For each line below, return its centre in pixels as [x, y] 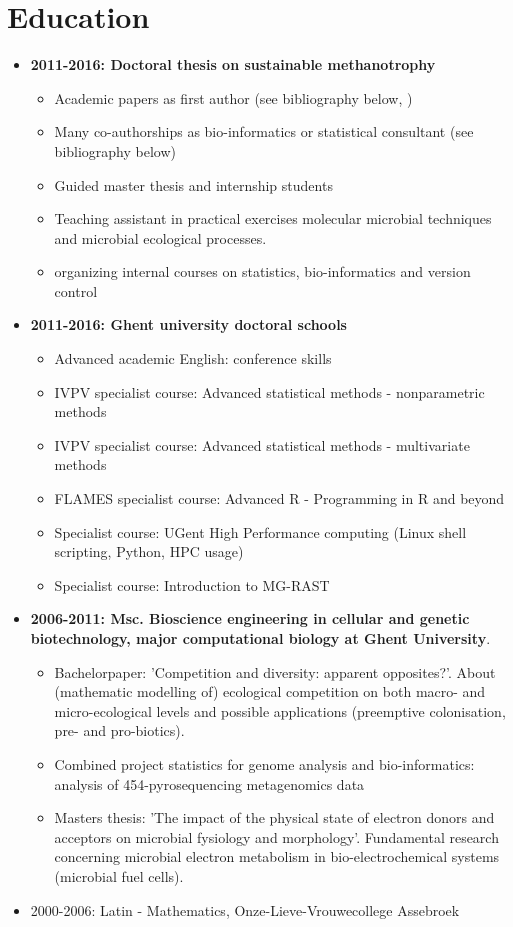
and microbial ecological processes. [160, 237]
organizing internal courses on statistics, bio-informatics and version [262, 271]
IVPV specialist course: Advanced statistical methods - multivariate [262, 444]
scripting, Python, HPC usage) [149, 551]
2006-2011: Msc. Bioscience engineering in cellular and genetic [250, 618]
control [76, 290]
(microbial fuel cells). [119, 875]
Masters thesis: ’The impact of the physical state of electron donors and [274, 817]
